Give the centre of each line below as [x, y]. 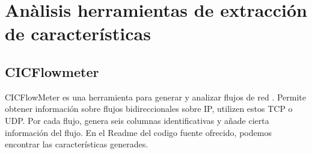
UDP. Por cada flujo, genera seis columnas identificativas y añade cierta [137, 120]
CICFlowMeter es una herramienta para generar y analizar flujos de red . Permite [155, 97]
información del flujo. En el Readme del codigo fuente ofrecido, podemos [138, 132]
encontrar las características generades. [77, 144]
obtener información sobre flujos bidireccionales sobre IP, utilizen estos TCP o [149, 109]
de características [78, 33]
